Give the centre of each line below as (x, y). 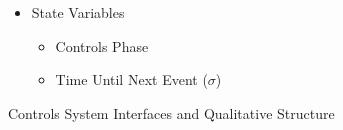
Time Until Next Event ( (131, 79)
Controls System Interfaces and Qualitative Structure (171, 112)
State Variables (78, 12)
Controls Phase (102, 45)
